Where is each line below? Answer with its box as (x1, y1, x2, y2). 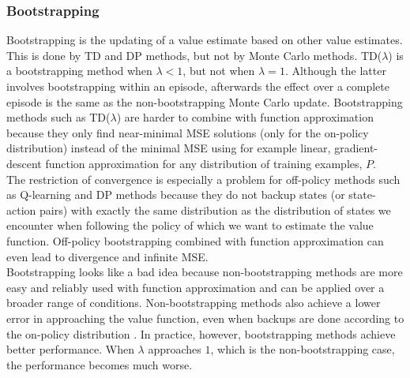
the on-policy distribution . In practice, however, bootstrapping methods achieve (6, 325, 396, 342)
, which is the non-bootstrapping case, (210, 341, 395, 357)
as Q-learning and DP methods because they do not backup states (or (6, 186, 345, 203)
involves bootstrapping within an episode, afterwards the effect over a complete (6, 78, 390, 94)
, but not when (182, 62, 255, 79)
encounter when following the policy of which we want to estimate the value (6, 217, 374, 234)
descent (6, 155, 42, 171)
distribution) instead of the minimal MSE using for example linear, (6, 140, 331, 156)
